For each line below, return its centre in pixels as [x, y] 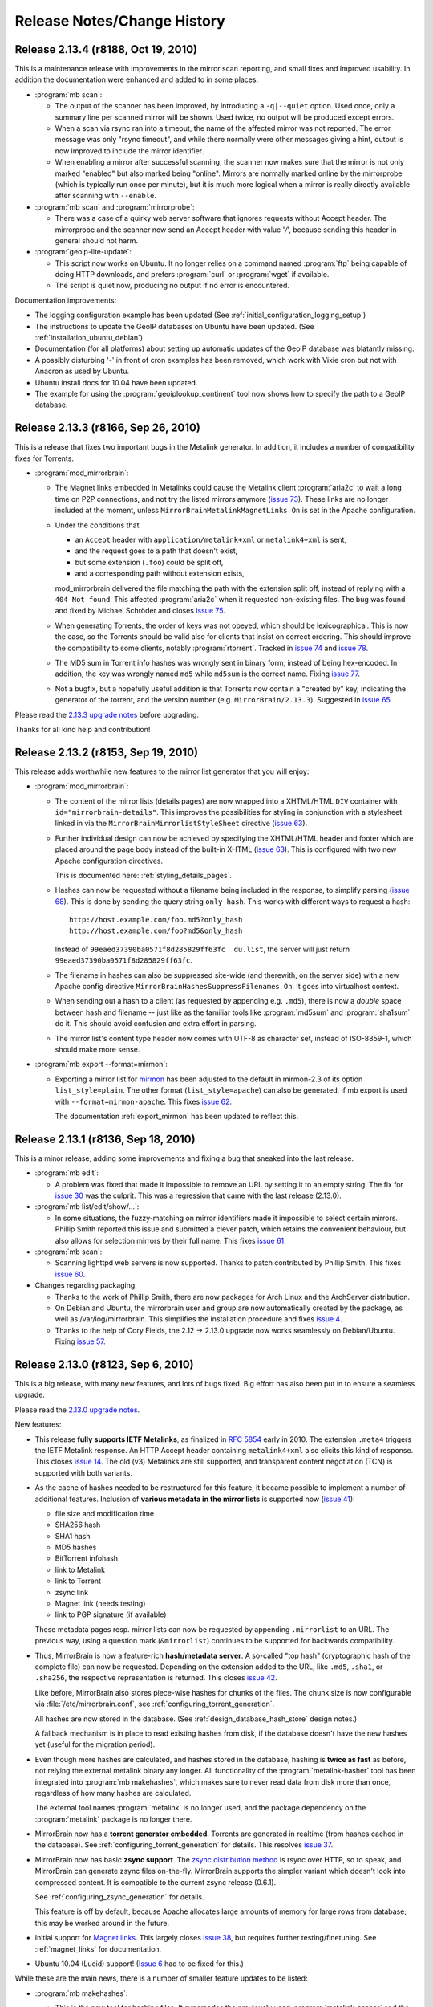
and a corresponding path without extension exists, [160, 573]
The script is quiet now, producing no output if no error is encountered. [172, 286]
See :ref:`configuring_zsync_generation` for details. [119, 1897]
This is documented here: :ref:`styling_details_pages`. [144, 875]
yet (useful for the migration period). [95, 1744]
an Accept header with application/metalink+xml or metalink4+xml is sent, [211, 540]
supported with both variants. [83, 1472]
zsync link [71, 1592]
